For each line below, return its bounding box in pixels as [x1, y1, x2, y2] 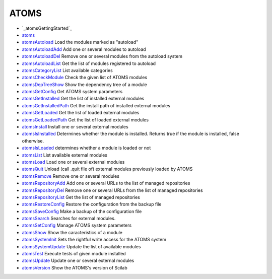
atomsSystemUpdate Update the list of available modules [22, 243, 141, 249]
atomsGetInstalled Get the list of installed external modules [22, 96, 145, 102]
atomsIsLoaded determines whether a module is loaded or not [22, 145, 151, 151]
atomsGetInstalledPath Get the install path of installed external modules [22, 102, 171, 108]
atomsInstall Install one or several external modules [22, 124, 128, 130]
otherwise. [22, 137, 44, 144]
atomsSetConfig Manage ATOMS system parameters [22, 222, 132, 229]
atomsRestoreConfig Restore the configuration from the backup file [22, 201, 162, 207]
